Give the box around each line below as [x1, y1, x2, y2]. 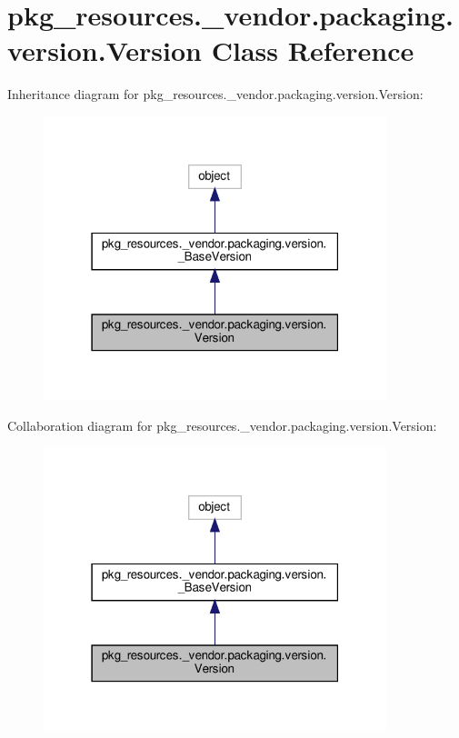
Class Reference [211, 32, 414, 69]
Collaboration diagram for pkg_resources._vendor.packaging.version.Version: [7, 415, 437, 434]
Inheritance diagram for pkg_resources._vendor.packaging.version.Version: [7, 85, 424, 104]
